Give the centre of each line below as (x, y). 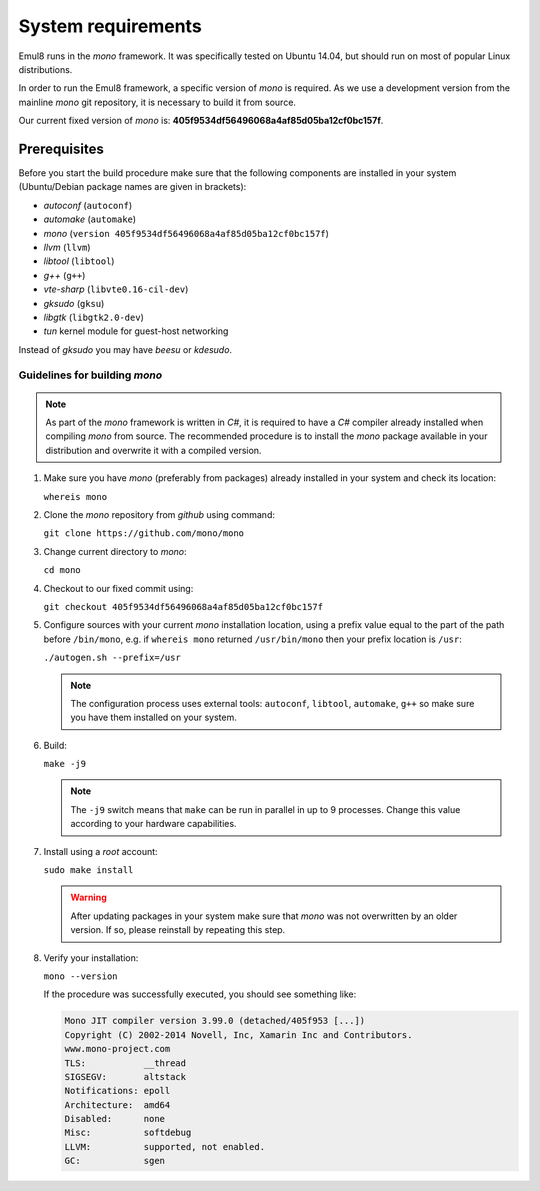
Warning (88, 897)
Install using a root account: (101, 851)
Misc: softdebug (128, 1133)
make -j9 (65, 764)
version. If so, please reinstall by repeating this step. (178, 930)
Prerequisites (61, 148)
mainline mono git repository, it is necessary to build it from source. (157, 102)
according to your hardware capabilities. (153, 824)
